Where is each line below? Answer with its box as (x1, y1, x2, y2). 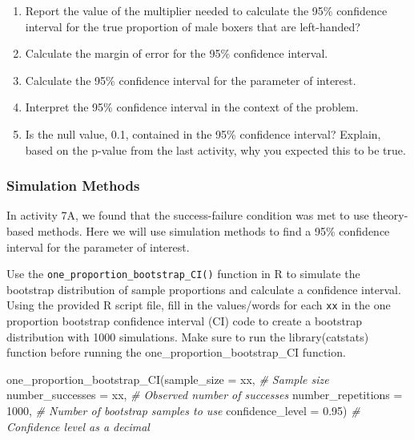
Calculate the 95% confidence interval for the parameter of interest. (25, 71, 356, 88)
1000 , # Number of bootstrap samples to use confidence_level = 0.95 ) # (6, 402, 360, 419)
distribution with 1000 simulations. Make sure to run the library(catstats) (6, 328, 369, 345)
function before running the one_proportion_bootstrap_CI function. (6, 344, 346, 361)
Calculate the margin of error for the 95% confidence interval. (25, 45, 328, 62)
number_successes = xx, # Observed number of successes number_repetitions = (6, 386, 403, 403)
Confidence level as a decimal (6, 418, 150, 434)
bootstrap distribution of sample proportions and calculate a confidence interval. (6, 281, 401, 297)
